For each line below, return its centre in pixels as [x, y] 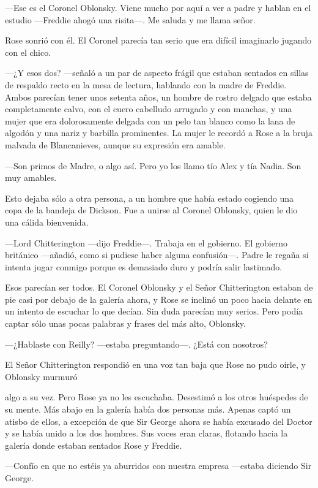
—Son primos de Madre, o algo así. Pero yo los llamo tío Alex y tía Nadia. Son [153, 165]
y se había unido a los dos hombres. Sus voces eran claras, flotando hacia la [146, 433]
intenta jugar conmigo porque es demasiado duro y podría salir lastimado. [144, 266]
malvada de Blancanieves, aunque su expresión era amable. [115, 144]
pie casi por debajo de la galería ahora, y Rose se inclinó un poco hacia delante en [159, 299]
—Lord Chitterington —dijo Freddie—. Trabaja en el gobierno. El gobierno [146, 242]
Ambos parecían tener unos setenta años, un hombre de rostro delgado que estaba [158, 97]
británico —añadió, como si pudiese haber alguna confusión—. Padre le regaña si [157, 255]
